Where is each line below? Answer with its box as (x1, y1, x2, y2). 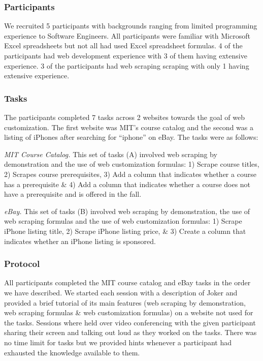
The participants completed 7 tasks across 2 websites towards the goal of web (4, 112, 245, 122)
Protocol (4, 257, 40, 270)
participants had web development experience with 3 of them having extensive (4, 50, 247, 61)
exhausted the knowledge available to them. (4, 347, 140, 357)
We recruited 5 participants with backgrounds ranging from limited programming (4, 20, 257, 31)
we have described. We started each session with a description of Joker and (4, 287, 238, 297)
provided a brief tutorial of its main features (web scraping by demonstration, (4, 297, 246, 308)
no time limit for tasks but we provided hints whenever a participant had (4, 337, 232, 347)
